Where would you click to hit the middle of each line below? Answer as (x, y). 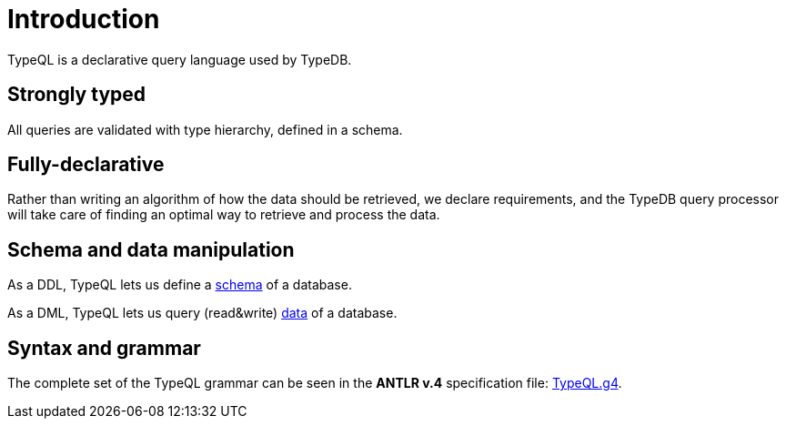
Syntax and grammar (104, 348)
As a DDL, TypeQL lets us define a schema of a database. (180, 285)
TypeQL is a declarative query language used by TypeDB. (180, 59)
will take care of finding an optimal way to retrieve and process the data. (224, 215)
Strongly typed (77, 95)
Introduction (84, 19)
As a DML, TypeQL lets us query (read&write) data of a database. (202, 313)
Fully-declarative (86, 165)
